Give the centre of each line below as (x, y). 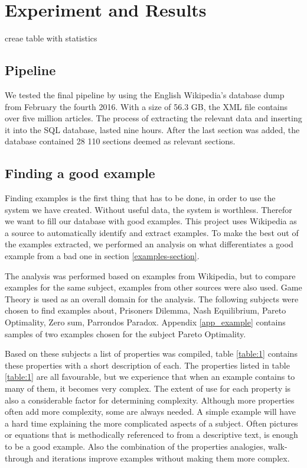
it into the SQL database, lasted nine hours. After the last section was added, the (152, 129)
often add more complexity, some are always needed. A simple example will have (150, 411)
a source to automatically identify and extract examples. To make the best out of (152, 232)
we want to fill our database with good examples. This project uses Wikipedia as (151, 221)
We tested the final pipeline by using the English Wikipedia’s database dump (145, 94)
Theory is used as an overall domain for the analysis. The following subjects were (152, 298)
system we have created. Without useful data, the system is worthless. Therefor (148, 209)
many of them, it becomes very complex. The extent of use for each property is (148, 388)
